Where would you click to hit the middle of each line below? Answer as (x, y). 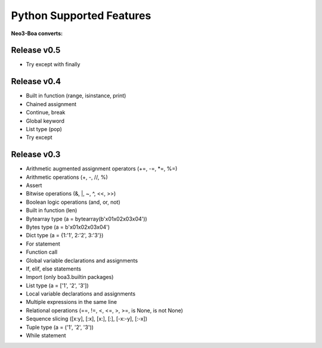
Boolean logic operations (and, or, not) (73, 202)
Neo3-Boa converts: (37, 33)
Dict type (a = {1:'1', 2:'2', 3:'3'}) (65, 235)
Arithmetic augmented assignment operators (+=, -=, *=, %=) (102, 169)
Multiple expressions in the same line (72, 302)
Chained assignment (51, 104)
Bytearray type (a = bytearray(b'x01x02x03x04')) (86, 219)
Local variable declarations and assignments (81, 294)
